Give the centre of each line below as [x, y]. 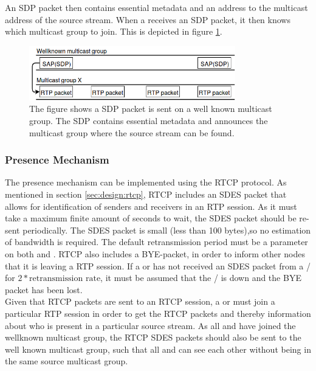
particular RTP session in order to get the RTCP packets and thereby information [158, 313]
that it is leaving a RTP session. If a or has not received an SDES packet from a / [158, 265]
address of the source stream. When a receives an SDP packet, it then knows [148, 19]
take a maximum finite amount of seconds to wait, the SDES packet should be [151, 218]
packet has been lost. [44, 289]
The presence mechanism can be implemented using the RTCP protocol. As [146, 182]
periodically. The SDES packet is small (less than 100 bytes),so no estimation [167, 230]
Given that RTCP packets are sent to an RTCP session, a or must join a [140, 301]
